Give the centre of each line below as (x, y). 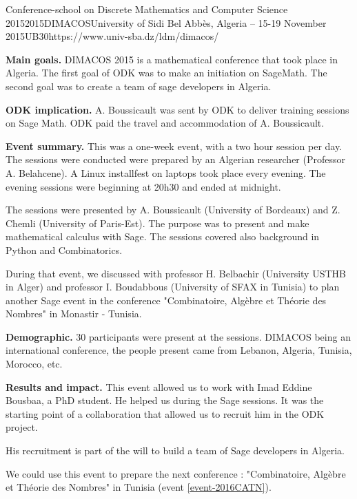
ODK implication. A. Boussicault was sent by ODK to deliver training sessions (177, 109)
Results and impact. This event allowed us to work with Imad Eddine (159, 386)
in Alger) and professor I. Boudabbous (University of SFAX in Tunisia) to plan (173, 287)
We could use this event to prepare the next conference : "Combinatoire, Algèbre (176, 473)
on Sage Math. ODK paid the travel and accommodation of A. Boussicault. (165, 123)
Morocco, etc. (34, 364)
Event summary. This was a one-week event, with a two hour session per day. (174, 146)
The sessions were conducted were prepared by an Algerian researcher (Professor (176, 159)
